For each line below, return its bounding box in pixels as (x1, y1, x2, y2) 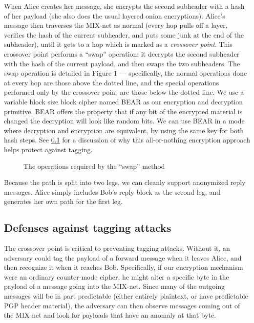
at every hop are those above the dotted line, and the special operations (4, 77, 219, 87)
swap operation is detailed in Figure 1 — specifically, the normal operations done (4, 68, 247, 78)
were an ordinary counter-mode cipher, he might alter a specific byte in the (4, 271, 229, 282)
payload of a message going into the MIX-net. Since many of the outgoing (4, 281, 225, 291)
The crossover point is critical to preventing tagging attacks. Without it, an (4, 243, 230, 253)
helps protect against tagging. (4, 144, 93, 154)
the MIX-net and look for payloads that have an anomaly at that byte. (4, 310, 216, 320)
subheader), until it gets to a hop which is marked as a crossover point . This (4, 39, 233, 49)
